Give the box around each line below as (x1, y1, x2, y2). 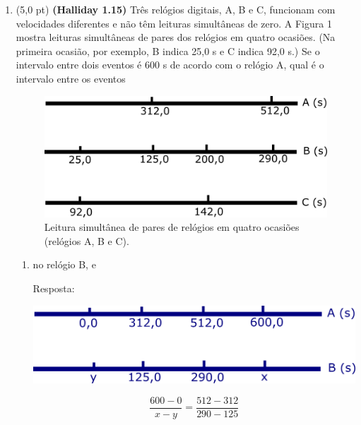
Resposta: (32, 281, 75, 296)
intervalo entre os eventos (16, 71, 126, 85)
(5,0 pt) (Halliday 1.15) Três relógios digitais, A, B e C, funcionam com (16, 2, 336, 16)
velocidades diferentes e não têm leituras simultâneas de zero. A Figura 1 (16, 16, 332, 30)
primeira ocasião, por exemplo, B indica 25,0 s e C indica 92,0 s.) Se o (16, 43, 320, 58)
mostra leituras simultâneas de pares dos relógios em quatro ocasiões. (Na (16, 30, 336, 44)
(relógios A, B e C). (44, 233, 129, 248)
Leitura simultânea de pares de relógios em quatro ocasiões (44, 220, 300, 234)
